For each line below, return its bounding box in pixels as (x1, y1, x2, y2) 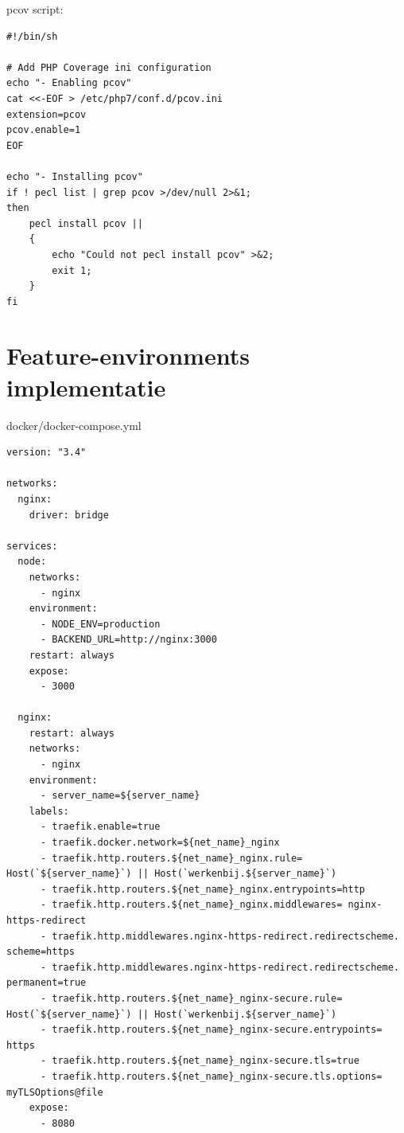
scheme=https (6, 946, 75, 958)
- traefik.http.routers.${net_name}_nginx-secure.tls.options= (40, 1070, 383, 1082)
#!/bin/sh (6, 30, 58, 42)
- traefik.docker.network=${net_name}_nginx (40, 837, 280, 849)
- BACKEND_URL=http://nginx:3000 (40, 634, 217, 646)
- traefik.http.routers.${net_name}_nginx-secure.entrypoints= (40, 1024, 383, 1036)
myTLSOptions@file (6, 1086, 103, 1098)
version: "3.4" (6, 447, 87, 459)
